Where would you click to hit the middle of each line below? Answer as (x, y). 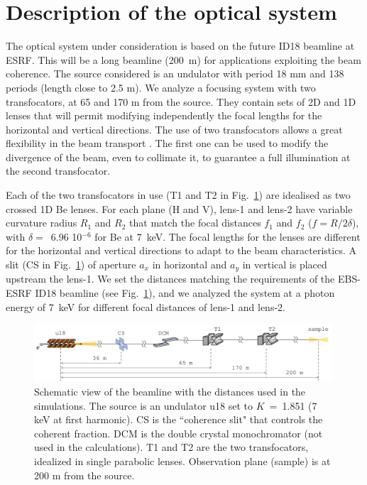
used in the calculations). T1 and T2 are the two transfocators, (171, 447)
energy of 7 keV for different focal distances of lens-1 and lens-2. (146, 306)
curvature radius (42, 223)
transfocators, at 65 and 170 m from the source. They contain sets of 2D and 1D (181, 101)
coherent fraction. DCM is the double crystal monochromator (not (179, 433)
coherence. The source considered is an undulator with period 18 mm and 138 (175, 73)
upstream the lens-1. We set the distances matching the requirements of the (170, 279)
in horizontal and (190, 265)
